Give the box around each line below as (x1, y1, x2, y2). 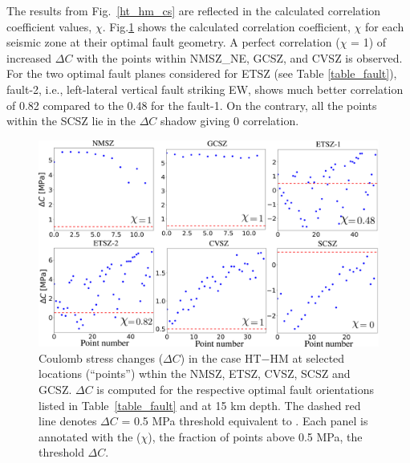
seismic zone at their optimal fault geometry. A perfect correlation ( (6, 34, 340, 51)
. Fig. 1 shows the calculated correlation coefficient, (102, 18, 351, 35)
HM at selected (270, 349, 345, 366)
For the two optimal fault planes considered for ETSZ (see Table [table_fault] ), (6, 65, 397, 82)
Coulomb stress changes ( (39, 349, 164, 366)
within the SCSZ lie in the (6, 112, 136, 129)
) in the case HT (180, 349, 262, 366)
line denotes (39, 412, 97, 429)
